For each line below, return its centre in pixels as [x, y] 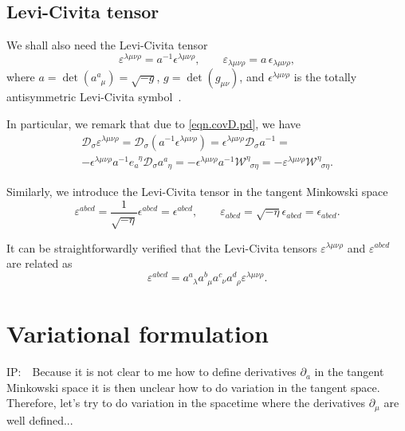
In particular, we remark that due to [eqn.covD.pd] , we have [154, 123]
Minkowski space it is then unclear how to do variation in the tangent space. [193, 387]
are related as [39, 263]
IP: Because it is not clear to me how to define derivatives [151, 372]
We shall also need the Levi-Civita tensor [107, 45]
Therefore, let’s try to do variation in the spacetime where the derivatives [186, 403]
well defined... [40, 419]
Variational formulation [138, 333]
